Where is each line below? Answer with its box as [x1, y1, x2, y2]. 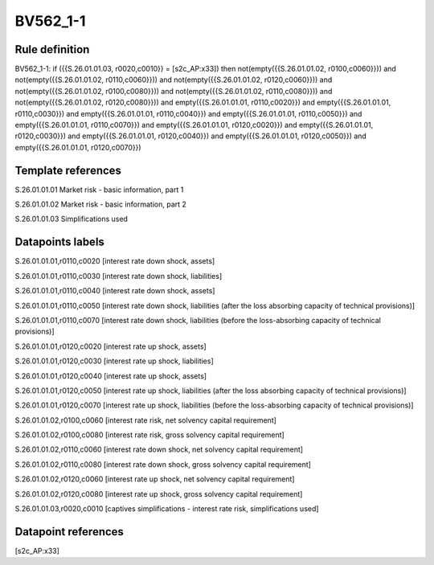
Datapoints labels [14, 235, 104, 249]
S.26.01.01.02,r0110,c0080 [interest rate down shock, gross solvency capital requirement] [14, 459, 311, 469]
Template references [14, 163, 122, 177]
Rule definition [14, 43, 90, 56]
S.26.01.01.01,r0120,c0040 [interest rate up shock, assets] [14, 371, 207, 381]
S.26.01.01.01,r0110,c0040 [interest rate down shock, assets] [14, 286, 215, 296]
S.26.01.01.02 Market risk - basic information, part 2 [14, 199, 186, 209]
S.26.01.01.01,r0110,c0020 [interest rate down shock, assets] [14, 256, 215, 266]
